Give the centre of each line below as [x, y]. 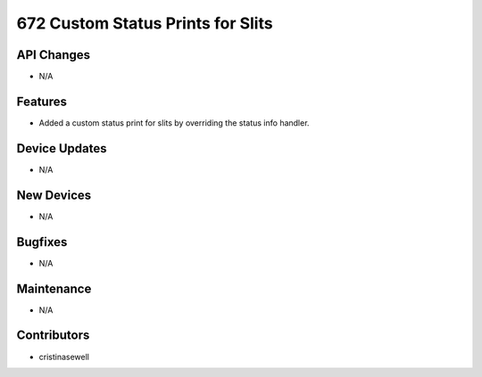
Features [42, 101]
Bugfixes [42, 242]
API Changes [54, 55]
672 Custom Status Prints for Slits [145, 23]
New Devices [54, 195]
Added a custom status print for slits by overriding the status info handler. [174, 123]
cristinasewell [64, 357]
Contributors [53, 336]
